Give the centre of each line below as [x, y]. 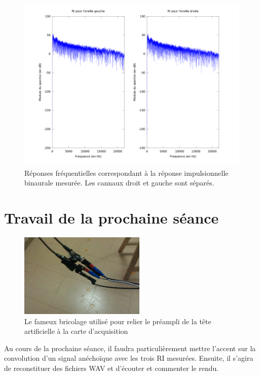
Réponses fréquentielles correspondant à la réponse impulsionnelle [126, 173]
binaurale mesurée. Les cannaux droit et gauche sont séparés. [119, 183]
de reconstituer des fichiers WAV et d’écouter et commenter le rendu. [112, 368]
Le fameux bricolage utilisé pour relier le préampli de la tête [118, 321]
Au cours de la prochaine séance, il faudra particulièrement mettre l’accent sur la [130, 348]
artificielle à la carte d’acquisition [76, 331]
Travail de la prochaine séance [112, 217]
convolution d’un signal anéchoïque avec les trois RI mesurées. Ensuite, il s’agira [129, 358]
